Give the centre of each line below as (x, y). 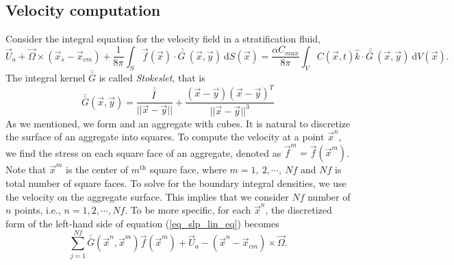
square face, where (188, 169)
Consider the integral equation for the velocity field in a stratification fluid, (163, 39)
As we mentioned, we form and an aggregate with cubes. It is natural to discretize (178, 123)
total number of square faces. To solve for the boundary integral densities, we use (176, 183)
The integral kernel (46, 78)
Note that (26, 169)
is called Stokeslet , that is (152, 78)
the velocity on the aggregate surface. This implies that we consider (147, 196)
